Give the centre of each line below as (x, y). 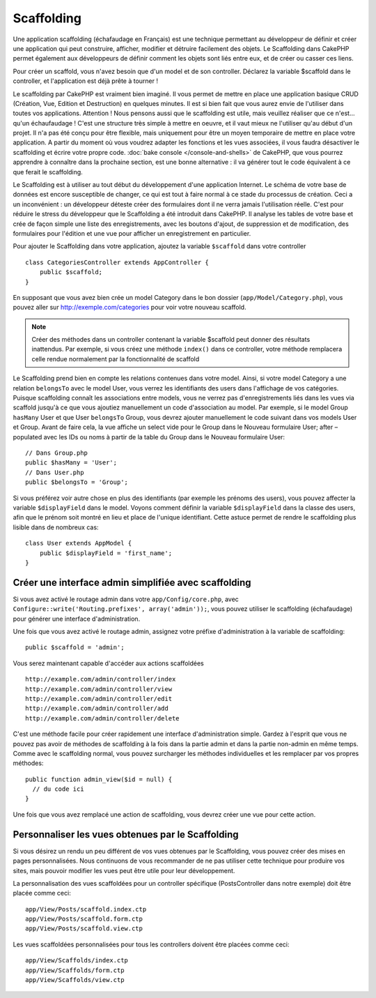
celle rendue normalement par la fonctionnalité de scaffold (116, 358)
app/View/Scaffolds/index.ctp (77, 960)
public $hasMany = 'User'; (71, 463)
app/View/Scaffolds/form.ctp (75, 970)
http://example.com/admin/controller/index (101, 679)
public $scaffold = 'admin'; (75, 648)
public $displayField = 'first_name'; (106, 553)
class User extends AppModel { (79, 543)
